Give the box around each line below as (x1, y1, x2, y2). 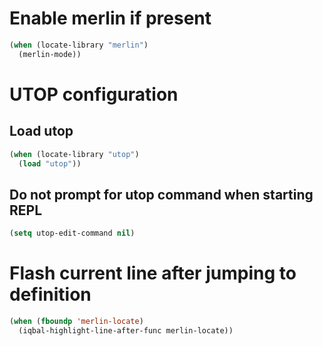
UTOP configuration (9, 83, 179, 106)
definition (9, 283, 92, 306)
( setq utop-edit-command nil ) (9, 228, 136, 239)
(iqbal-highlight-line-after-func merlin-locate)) (18, 325, 234, 336)
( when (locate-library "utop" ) (9, 149, 140, 159)
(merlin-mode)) (18, 49, 82, 59)
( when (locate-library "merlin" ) (9, 40, 149, 50)
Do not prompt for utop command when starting (9, 186, 314, 203)
